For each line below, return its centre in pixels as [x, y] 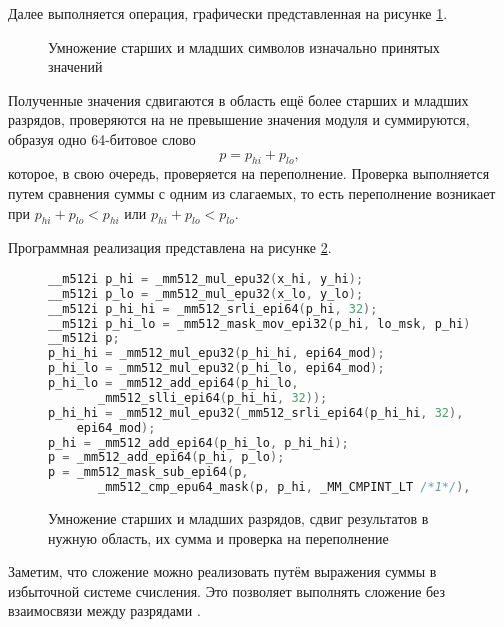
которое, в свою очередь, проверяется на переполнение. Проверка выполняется [249, 173]
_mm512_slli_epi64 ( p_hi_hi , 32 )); [213, 397]
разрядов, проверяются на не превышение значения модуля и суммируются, [239, 119]
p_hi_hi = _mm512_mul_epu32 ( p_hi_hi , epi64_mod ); [216, 353]
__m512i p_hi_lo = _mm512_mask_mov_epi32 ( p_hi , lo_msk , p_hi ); [263, 323]
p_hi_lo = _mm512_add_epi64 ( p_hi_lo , [173, 383]
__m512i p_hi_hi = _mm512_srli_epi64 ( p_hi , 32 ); [213, 308]
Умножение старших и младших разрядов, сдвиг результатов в [238, 518]
